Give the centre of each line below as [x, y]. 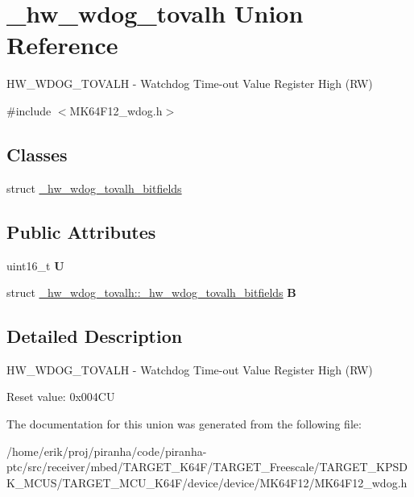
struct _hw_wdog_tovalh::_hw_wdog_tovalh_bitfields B [151, 292]
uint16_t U [35, 265]
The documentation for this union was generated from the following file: [184, 424]
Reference [62, 45]
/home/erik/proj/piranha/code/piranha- [107, 451]
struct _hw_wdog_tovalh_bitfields [94, 188]
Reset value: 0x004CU [61, 397]
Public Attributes [81, 231]
